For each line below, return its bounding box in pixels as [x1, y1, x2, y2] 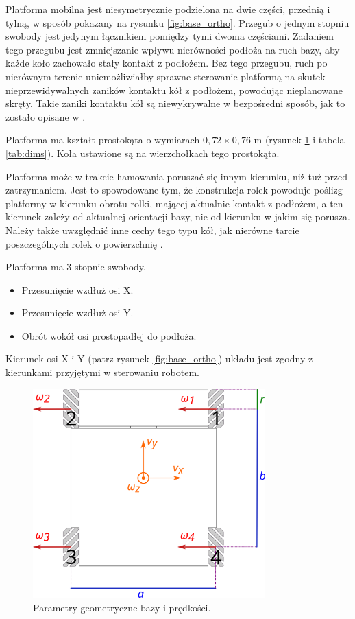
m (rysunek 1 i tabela [254, 132, 345, 147]
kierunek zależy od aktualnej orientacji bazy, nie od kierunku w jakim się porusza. [5, 209, 350, 224]
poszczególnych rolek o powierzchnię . [5, 236, 163, 250]
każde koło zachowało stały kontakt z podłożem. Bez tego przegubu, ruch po [5, 56, 328, 70]
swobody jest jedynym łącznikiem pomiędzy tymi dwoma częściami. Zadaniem [5, 29, 334, 43]
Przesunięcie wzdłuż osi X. [21, 282, 134, 296]
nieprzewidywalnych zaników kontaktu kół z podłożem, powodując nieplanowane [5, 82, 343, 97]
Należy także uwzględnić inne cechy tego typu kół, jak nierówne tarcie [5, 222, 299, 237]
